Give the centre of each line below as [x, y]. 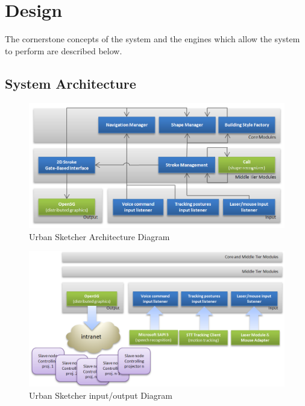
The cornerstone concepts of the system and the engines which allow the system [152, 39]
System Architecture [71, 83]
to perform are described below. [64, 50]
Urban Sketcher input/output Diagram [101, 395]
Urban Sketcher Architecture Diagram [99, 236]
